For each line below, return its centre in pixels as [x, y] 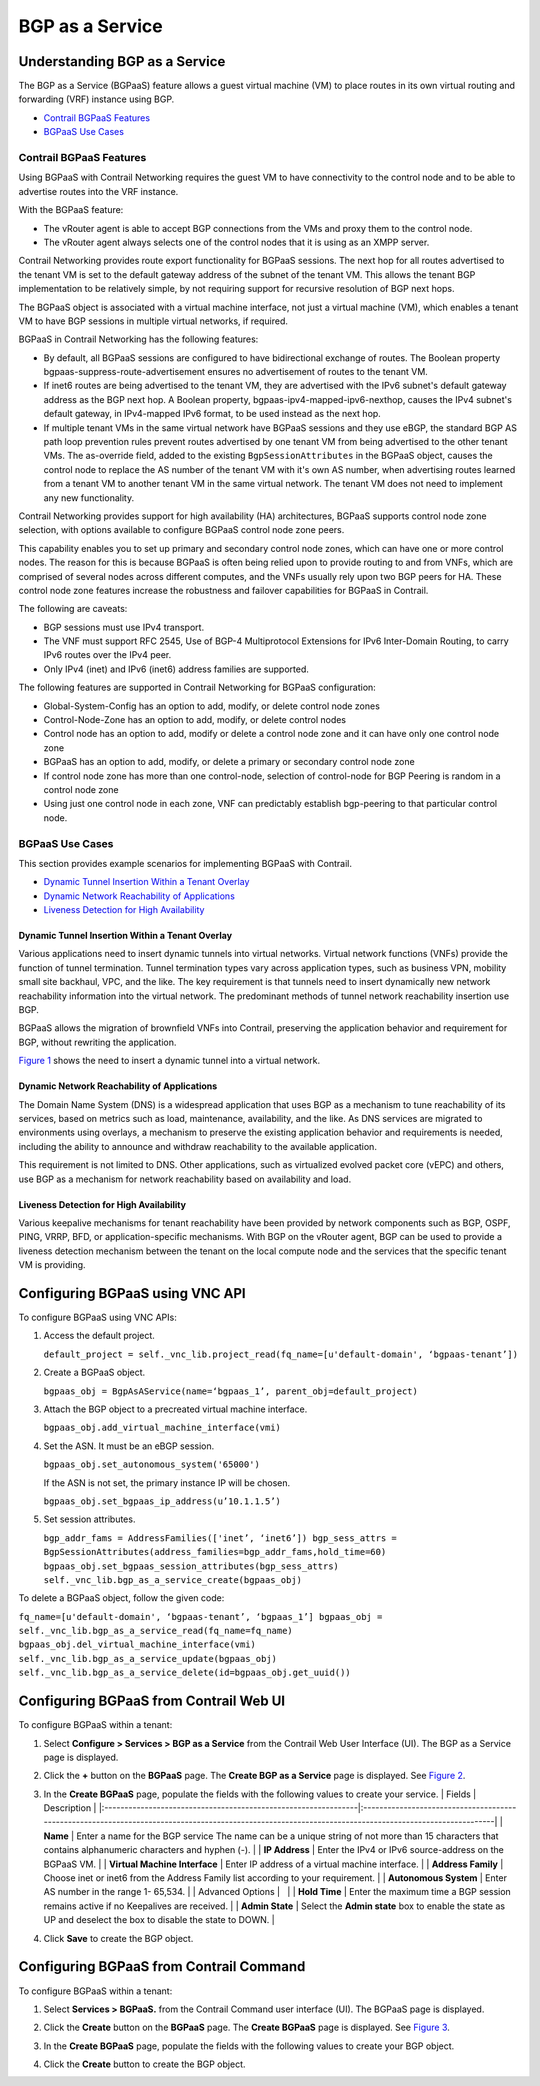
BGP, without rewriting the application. [97, 1042]
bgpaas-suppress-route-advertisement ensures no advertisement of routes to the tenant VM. [236, 372]
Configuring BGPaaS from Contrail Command [162, 1966]
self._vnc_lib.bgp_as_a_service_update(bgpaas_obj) [148, 1658]
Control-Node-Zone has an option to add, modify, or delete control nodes [195, 720]
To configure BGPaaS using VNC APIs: [97, 1317]
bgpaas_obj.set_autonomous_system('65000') [151, 1464]
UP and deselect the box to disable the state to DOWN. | [159, 1920]
